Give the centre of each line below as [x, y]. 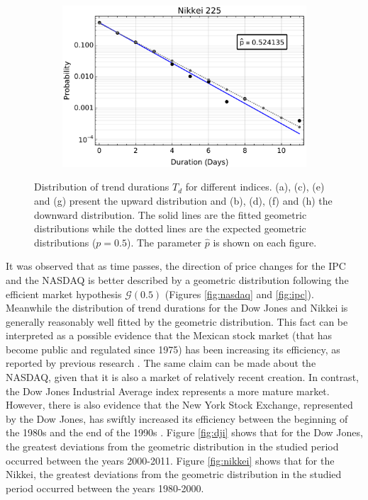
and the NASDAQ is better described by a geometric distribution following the [177, 279]
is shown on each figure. [265, 242]
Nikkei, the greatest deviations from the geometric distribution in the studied [174, 474]
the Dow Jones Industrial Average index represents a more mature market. [168, 391]
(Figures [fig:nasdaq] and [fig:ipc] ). [239, 294]
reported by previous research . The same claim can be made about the [161, 363]
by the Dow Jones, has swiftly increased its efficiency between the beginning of [177, 418]
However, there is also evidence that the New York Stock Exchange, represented [179, 405]
